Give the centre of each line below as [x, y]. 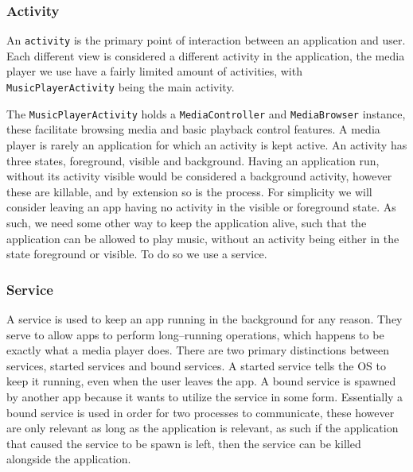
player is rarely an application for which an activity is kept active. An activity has [207, 144]
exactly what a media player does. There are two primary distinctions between [198, 350]
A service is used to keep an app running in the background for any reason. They [205, 318]
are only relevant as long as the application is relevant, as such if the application [203, 428]
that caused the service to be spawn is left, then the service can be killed [184, 443]
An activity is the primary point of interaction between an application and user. [206, 40]
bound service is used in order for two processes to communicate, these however [201, 412]
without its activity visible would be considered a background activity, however [199, 176]
